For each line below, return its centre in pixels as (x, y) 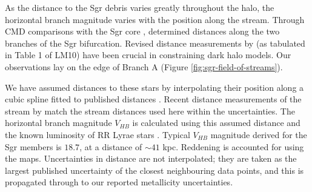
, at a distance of (111, 146)
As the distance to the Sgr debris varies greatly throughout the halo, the (140, 7)
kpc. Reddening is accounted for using (233, 146)
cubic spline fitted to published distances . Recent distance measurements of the (153, 99)
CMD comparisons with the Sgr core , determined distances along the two (142, 31)
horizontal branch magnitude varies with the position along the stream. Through (155, 19)
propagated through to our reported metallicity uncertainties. (119, 182)
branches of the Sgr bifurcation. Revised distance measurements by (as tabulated (155, 43)
